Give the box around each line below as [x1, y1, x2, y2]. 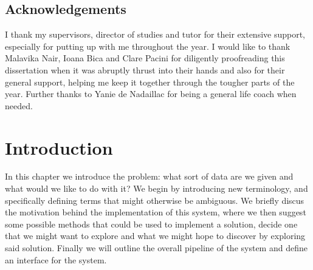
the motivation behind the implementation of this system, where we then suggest [5, 206, 306, 218]
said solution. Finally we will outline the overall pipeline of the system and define [5, 241, 308, 254]
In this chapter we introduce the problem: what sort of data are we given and [5, 170, 294, 183]
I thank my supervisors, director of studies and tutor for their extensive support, [5, 28, 306, 41]
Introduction [5, 135, 113, 160]
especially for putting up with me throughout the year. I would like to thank [5, 39, 291, 52]
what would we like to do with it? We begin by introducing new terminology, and [5, 182, 308, 195]
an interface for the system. [5, 253, 107, 266]
